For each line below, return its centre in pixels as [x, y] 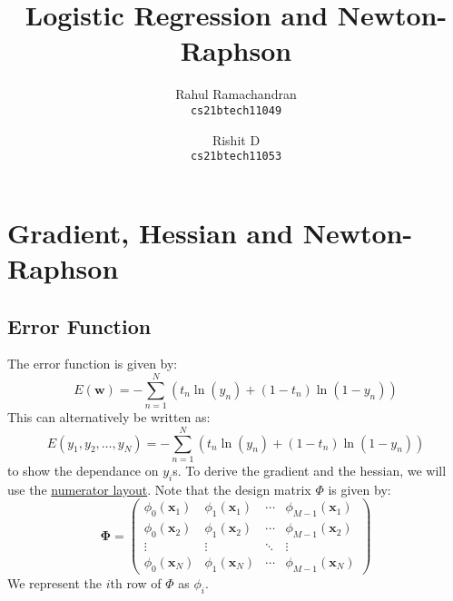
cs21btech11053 [236, 157]
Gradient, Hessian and [151, 232]
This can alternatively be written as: [109, 417]
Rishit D [236, 139]
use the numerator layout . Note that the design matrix [159, 489]
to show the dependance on [83, 470]
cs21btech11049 [236, 110]
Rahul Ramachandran [236, 94]
